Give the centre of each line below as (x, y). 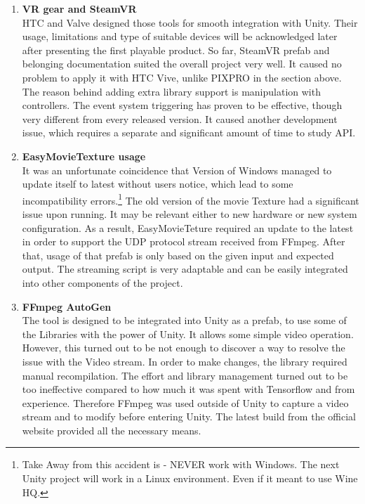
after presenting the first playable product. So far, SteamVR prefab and (176, 50)
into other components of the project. (102, 282)
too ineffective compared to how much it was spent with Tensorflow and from (188, 389)
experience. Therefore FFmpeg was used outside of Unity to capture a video (185, 402)
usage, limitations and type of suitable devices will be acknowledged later (180, 36)
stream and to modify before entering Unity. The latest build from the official (189, 416)
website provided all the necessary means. (112, 430)
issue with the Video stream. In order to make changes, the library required (185, 361)
